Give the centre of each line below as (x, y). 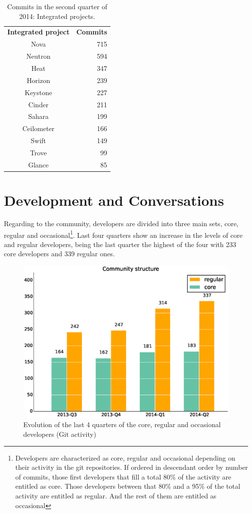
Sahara (39, 116)
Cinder (38, 104)
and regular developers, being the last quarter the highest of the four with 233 (120, 244)
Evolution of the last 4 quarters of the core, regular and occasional (122, 424)
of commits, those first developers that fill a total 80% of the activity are (123, 476)
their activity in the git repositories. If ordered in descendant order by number (132, 467)
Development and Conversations (114, 200)
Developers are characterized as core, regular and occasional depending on (125, 457)
